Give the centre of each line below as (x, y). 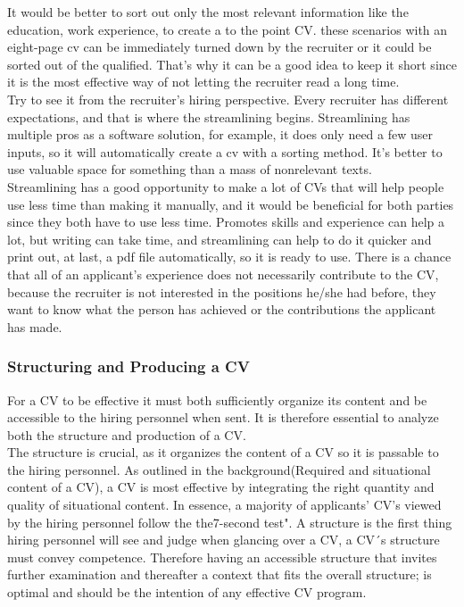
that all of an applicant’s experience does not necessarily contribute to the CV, (223, 274)
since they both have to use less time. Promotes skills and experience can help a (226, 222)
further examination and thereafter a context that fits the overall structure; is (220, 574)
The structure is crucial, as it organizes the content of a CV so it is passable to (223, 452)
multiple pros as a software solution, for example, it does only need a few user (220, 134)
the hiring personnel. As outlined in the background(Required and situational (219, 469)
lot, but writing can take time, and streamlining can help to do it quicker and (220, 239)
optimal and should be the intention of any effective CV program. (187, 592)
